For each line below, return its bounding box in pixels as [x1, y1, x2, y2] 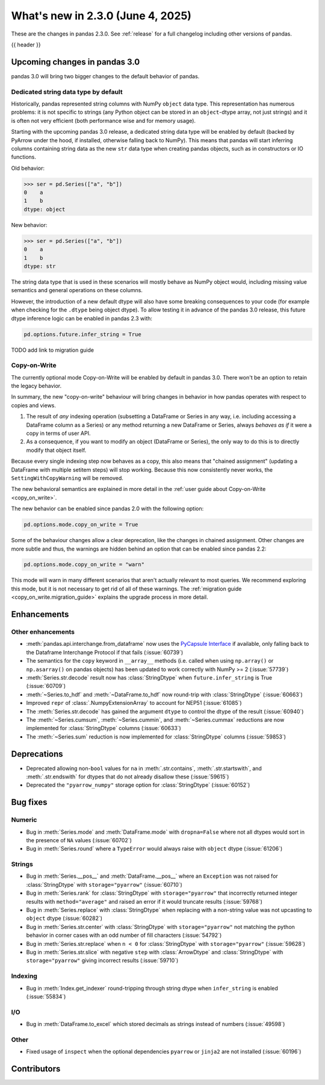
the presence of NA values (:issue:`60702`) [26, 836, 132, 843]
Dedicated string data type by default [11, 87, 123, 96]
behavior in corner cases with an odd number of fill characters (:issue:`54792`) [26, 931, 222, 939]
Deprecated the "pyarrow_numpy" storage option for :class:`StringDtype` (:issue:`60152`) [26, 781, 250, 789]
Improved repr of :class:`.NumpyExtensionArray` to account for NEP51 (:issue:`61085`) [26, 699, 242, 707]
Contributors [11, 1064, 61, 1074]
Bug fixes [11, 797, 48, 807]
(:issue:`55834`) [26, 993, 66, 1000]
